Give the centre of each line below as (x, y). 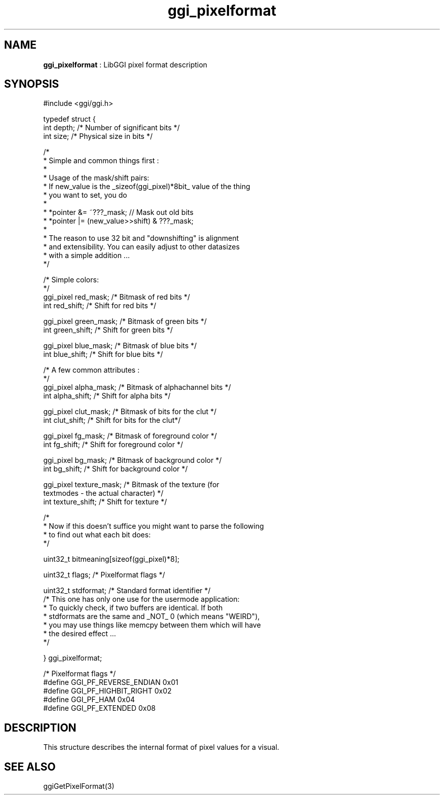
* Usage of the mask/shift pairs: (96, 178)
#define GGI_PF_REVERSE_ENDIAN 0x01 (111, 682)
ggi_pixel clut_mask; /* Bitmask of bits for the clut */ (130, 412)
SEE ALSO (30, 767)
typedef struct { (69, 119)
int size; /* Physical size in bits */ (98, 136)
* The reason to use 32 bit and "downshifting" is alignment (141, 238)
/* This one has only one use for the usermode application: (141, 599)
